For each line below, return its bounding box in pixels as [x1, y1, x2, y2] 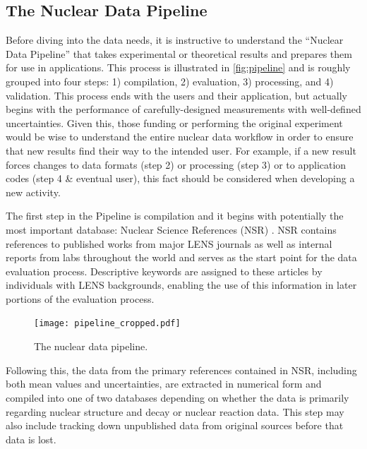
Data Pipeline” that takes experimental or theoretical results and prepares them [6, 46, 352, 61]
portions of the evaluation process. [6, 291, 155, 306]
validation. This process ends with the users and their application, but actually [6, 88, 348, 102]
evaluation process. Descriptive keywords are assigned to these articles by [6, 263, 323, 278]
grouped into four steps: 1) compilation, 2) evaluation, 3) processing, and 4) [6, 73, 334, 88]
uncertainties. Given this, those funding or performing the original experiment [6, 115, 343, 130]
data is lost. [6, 431, 56, 446]
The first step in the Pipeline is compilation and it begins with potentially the [6, 208, 344, 223]
